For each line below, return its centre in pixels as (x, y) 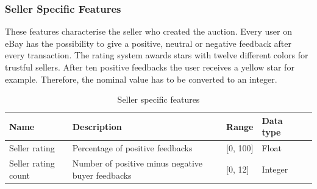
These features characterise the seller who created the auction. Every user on (148, 31)
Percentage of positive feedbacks (132, 148)
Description (97, 126)
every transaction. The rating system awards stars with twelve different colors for (157, 55)
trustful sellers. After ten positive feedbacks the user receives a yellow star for (150, 67)
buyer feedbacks (102, 175)
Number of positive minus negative (137, 163)
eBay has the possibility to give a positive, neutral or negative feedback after (148, 43)
